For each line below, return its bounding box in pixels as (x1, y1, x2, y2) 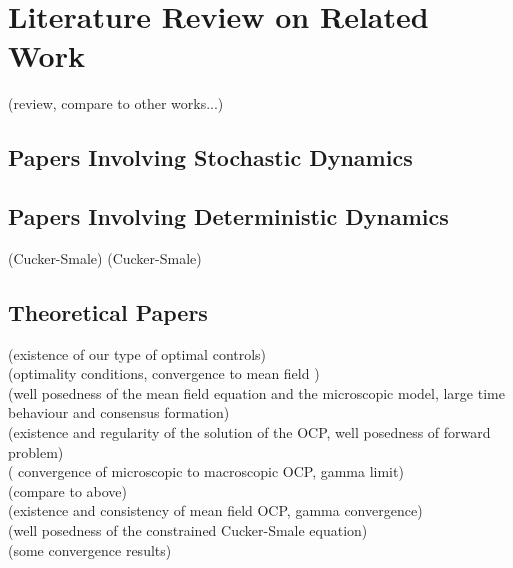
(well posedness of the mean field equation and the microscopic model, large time (8, 382, 505, 403)
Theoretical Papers (8, 296, 208, 327)
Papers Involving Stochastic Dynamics (8, 142, 413, 173)
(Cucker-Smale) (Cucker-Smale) (8, 247, 202, 268)
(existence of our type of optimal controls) (8, 343, 267, 364)
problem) (8, 441, 64, 462)
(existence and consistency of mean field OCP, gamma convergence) (8, 500, 423, 521)
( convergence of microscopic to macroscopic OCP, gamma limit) (8, 461, 404, 482)
